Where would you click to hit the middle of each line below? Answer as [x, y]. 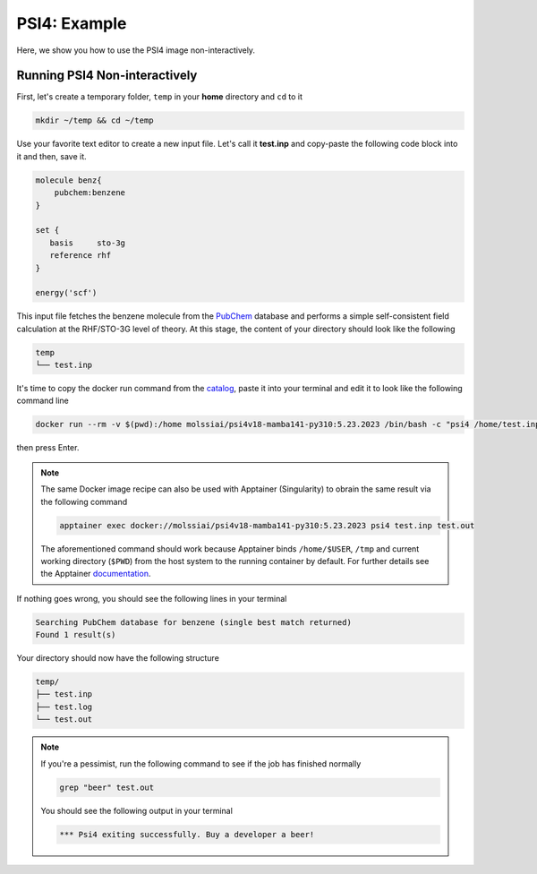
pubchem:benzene [89, 193]
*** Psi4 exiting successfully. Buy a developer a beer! [187, 834]
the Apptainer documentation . [96, 574]
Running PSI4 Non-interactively [107, 76]
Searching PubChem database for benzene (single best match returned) [194, 622]
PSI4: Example [72, 23]
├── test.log [64, 707]
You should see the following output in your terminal [136, 810]
